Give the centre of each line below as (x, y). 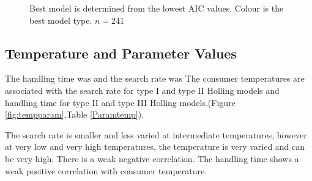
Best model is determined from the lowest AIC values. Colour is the (157, 8)
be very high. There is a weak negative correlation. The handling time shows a (152, 158)
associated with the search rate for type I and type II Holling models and (142, 90)
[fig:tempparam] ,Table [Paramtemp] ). (75, 114)
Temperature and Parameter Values (121, 53)
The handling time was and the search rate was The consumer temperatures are (155, 78)
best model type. (61, 20)
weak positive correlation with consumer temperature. (106, 170)
